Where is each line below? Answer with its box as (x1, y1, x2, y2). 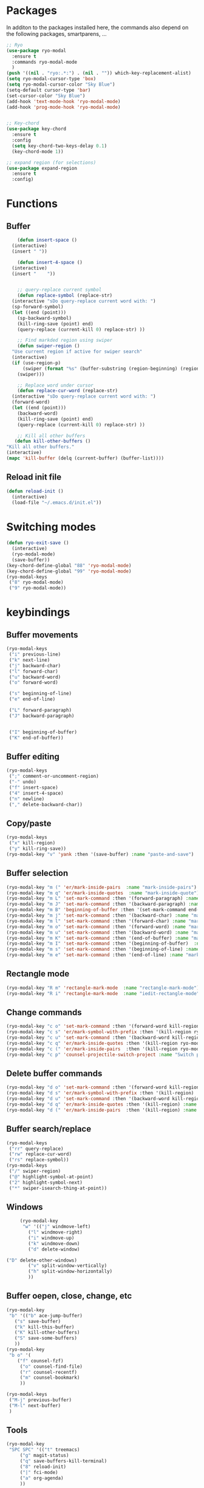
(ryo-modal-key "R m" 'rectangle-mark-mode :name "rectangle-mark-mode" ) (6, 985, 200, 991)
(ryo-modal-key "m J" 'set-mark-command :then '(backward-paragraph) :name (6, 901, 202, 908)
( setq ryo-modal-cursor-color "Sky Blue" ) (6, 81, 115, 88)
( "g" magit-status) (19, 1452, 69, 1459)
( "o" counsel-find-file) (19, 1364, 83, 1370)
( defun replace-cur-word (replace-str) (17, 388, 118, 394)
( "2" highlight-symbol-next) (8, 1179, 83, 1186)
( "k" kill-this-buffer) (14, 1324, 75, 1330)
